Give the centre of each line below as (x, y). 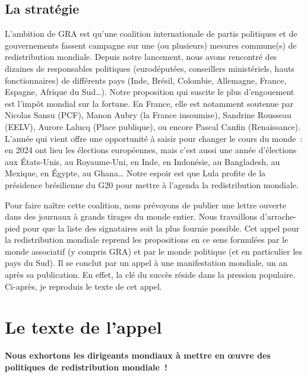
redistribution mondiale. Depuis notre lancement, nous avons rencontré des (141, 57)
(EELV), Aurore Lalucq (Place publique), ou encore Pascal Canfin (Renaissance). (153, 126)
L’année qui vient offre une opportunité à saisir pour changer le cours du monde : (154, 138)
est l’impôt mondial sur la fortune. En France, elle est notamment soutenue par (149, 103)
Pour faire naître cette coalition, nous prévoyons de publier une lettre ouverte (145, 205)
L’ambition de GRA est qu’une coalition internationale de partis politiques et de (151, 34)
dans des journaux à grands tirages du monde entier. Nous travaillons (131, 216)
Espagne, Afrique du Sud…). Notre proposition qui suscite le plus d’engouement (150, 92)
